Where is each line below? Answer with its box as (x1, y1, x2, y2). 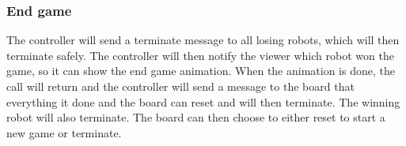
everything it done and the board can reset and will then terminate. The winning (6, 93, 400, 110)
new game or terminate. (6, 124, 122, 140)
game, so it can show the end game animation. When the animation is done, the (6, 62, 395, 79)
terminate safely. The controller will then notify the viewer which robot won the (6, 47, 394, 63)
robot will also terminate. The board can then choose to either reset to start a (6, 109, 385, 125)
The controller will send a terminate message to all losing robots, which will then (6, 32, 400, 48)
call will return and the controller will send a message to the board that (6, 78, 355, 94)
